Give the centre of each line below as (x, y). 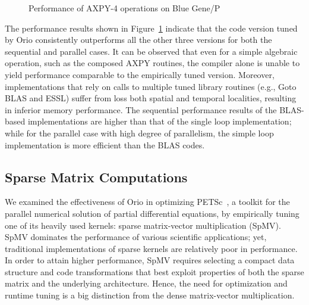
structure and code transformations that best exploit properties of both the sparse (154, 271)
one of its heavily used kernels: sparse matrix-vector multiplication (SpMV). (143, 225)
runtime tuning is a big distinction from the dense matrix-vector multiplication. (150, 295)
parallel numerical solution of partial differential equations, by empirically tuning (152, 213)
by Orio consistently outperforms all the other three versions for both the (138, 40)
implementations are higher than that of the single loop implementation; (160, 121)
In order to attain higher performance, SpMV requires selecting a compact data (150, 260)
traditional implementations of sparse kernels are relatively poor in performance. (151, 248)
